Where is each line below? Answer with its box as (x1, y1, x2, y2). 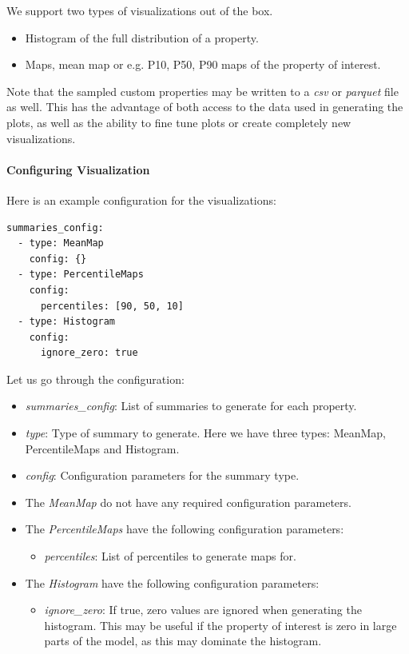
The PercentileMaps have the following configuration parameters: (25, 520, 344, 537)
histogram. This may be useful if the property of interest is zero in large (44, 616, 397, 633)
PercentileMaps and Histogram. (25, 440, 180, 457)
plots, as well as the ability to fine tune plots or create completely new (6, 114, 351, 130)
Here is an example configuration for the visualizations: (6, 191, 276, 208)
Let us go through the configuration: (6, 370, 185, 387)
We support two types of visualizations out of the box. (6, 2, 273, 18)
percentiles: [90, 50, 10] (40, 300, 184, 312)
